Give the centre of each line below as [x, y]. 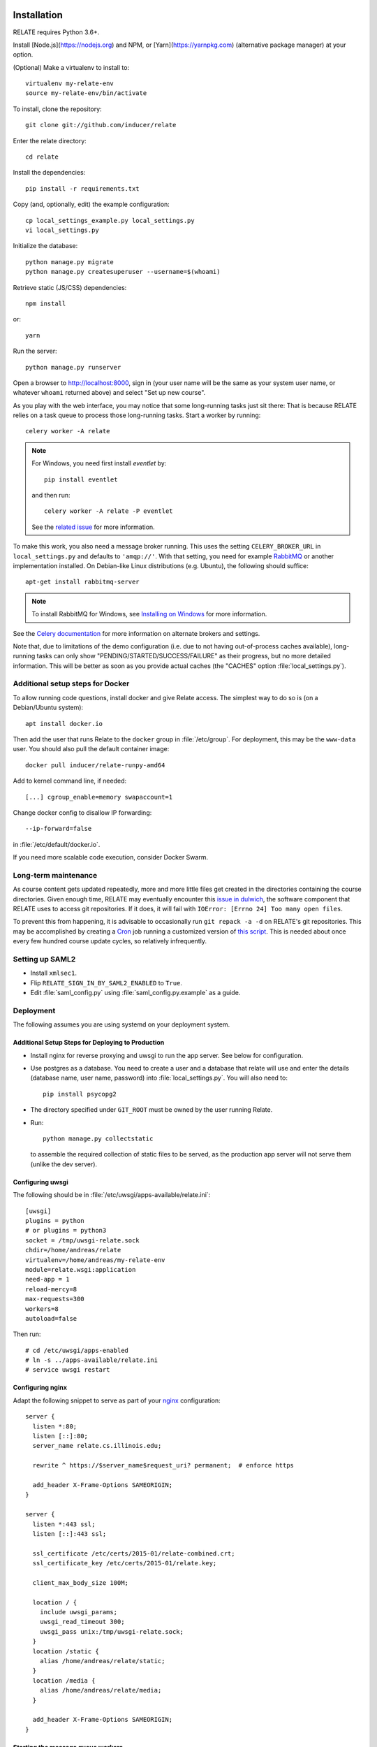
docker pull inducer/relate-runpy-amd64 [95, 765]
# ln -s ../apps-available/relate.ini [92, 1360]
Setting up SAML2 [44, 959]
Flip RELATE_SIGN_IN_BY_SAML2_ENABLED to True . [106, 983]
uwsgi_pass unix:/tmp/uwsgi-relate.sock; [112, 1631]
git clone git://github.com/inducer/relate [101, 125]
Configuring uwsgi [41, 1182]
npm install [46, 303]
